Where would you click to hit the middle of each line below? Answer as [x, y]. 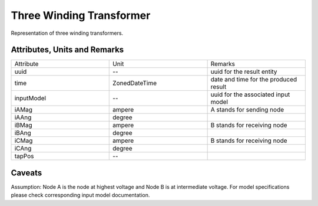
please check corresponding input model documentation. [80, 195]
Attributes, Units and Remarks [67, 50]
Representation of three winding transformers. [67, 33]
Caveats [26, 173]
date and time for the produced [254, 80]
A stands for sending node [247, 110]
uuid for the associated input [250, 94]
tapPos [24, 156]
